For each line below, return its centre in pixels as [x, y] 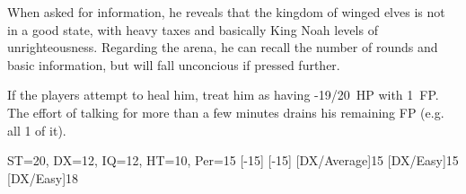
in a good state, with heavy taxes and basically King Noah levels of [193, 29]
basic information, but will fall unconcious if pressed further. [174, 64]
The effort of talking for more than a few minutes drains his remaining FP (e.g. [226, 112]
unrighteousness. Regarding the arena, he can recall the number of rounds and [223, 47]
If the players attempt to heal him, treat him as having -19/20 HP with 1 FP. [223, 95]
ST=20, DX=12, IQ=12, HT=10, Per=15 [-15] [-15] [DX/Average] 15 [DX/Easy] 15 [233, 160]
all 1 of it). [37, 130]
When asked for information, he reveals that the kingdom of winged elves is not [226, 12]
